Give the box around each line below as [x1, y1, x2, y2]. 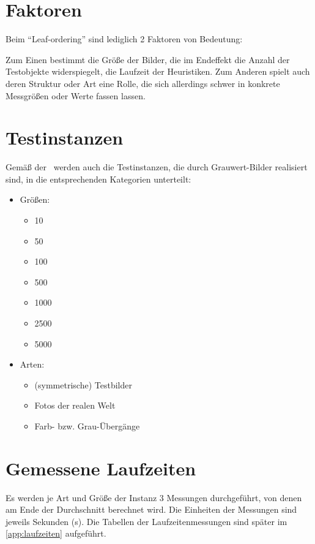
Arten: [20, 358, 45, 371]
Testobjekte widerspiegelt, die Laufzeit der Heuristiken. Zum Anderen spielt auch [6, 65, 310, 78]
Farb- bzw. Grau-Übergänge [34, 419, 140, 432]
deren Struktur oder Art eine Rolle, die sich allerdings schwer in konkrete [6, 77, 280, 89]
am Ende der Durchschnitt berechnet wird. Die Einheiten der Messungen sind [6, 503, 297, 516]
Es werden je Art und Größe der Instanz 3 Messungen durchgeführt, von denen [6, 491, 302, 504]
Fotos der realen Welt [34, 399, 116, 412]
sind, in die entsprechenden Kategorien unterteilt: [6, 172, 191, 185]
